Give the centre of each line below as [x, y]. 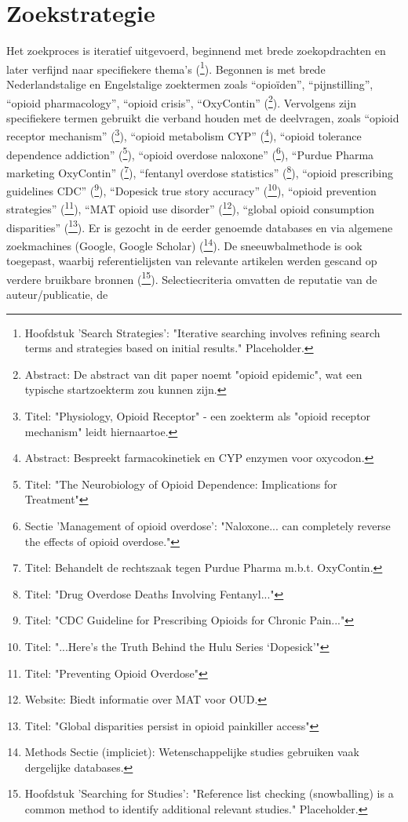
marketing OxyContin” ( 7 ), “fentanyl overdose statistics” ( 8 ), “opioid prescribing [200, 171]
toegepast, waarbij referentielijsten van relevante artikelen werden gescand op [192, 261]
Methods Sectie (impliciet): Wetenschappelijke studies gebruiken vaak [192, 752]
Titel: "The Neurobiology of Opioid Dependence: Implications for [181, 484]
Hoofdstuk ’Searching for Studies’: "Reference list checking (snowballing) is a [209, 793]
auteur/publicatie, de [57, 294]
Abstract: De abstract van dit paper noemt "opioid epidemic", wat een [193, 374]
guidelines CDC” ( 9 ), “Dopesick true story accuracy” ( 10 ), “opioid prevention [191, 189]
